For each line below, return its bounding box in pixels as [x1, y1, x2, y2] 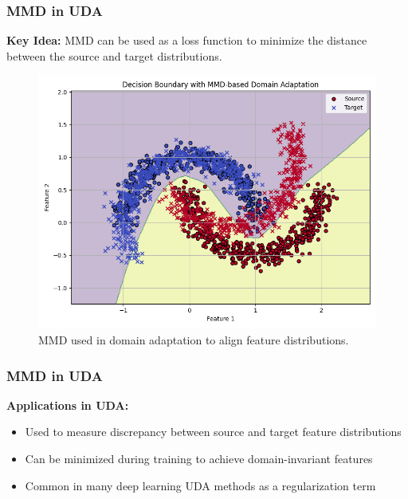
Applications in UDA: [6, 396, 129, 413]
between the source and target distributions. [6, 47, 222, 64]
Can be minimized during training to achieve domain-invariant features [25, 450, 373, 466]
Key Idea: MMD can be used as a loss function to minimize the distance [6, 32, 367, 49]
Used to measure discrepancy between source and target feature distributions [25, 423, 402, 440]
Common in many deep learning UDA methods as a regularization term [25, 477, 376, 493]
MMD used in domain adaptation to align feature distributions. [38, 332, 349, 348]
